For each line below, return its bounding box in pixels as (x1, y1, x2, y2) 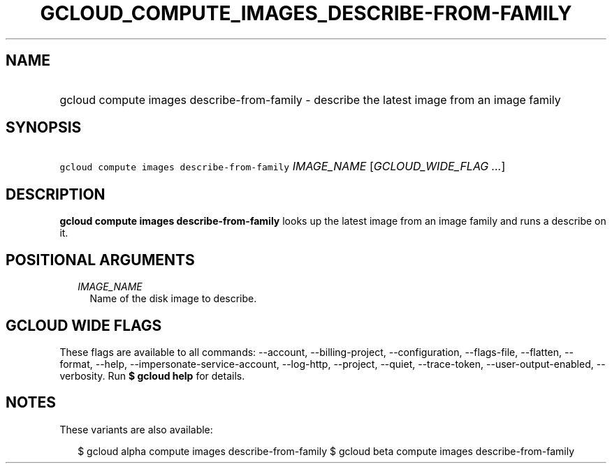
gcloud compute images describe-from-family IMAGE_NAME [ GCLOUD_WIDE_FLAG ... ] (59, 159, 506, 174)
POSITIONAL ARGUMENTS (6, 251, 195, 269)
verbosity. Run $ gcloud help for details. (59, 369, 245, 382)
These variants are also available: (59, 423, 213, 435)
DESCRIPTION (6, 185, 105, 203)
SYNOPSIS (6, 119, 82, 137)
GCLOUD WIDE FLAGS (6, 316, 162, 334)
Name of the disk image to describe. (89, 292, 257, 305)
